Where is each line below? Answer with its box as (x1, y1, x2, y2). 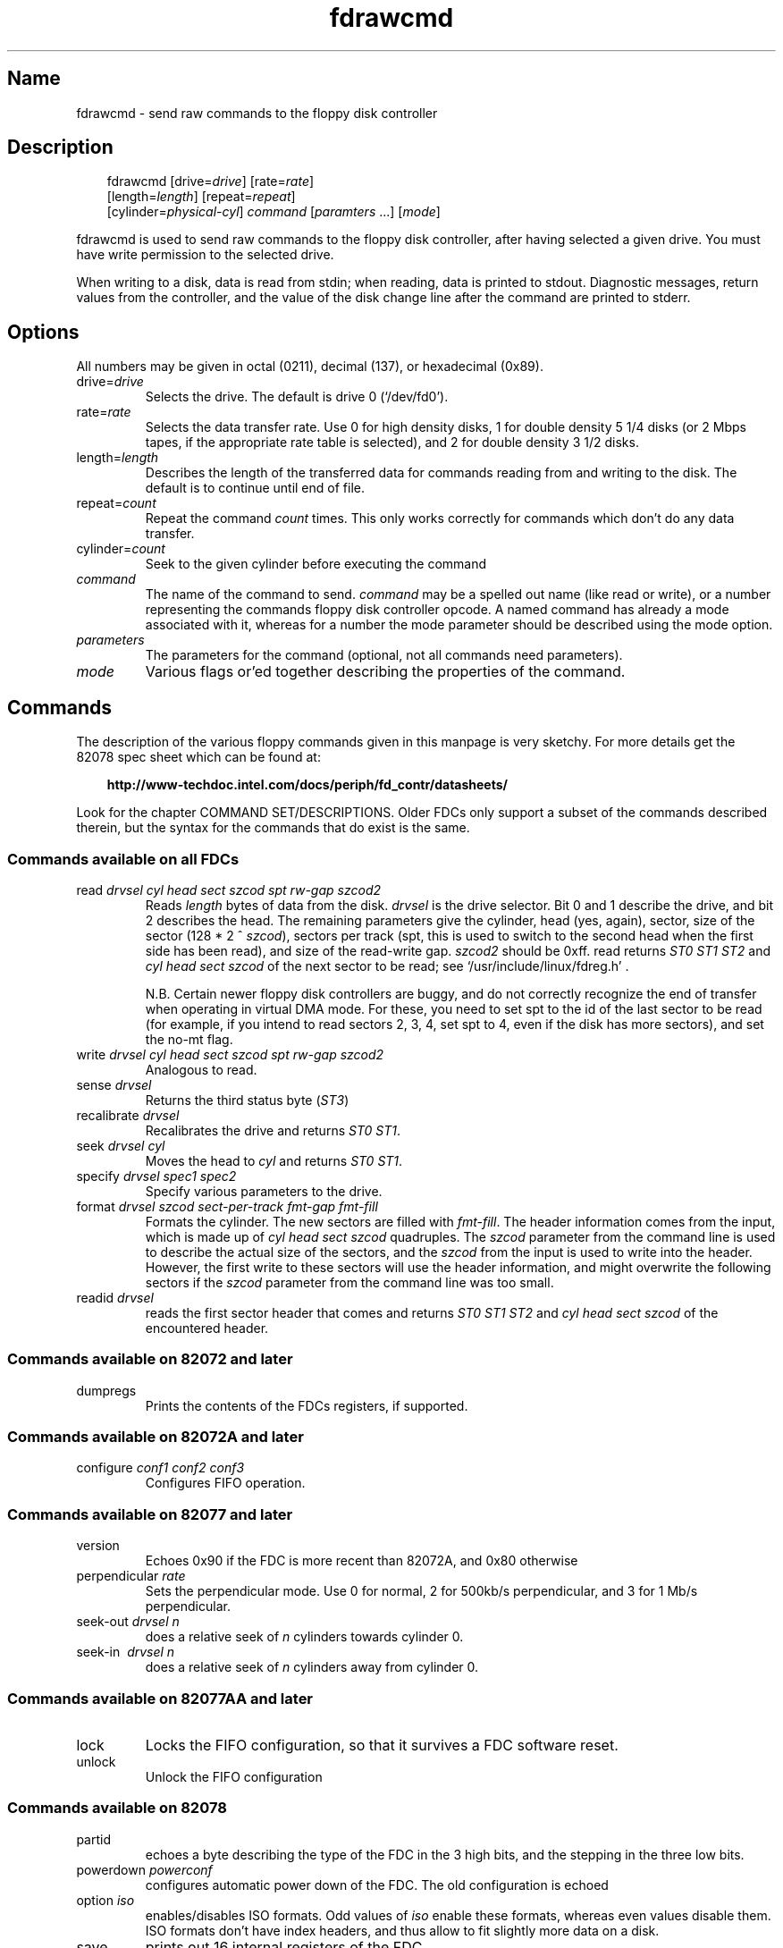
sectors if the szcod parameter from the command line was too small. (145, 1274, 554, 1290)
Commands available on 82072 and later (7, 1350, 293, 1369)
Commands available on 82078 (7, 1799, 227, 1817)
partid (76, 1831, 111, 1847)
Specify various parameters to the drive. (145, 1183, 383, 1199)
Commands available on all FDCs (7, 849, 240, 868)
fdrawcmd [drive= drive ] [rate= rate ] (106, 173, 315, 190)
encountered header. (145, 1320, 269, 1336)
